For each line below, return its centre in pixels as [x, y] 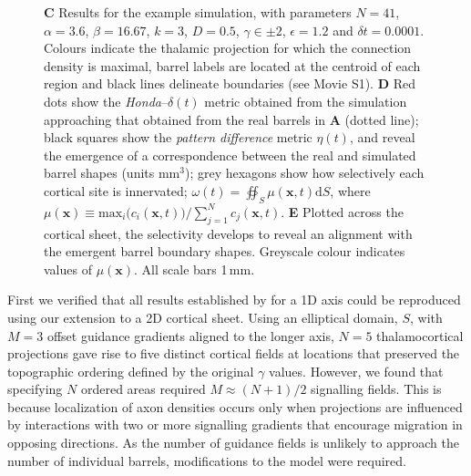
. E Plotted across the [342, 211]
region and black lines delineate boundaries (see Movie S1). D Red [230, 83]
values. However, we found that [356, 371]
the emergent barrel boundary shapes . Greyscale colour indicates [225, 251]
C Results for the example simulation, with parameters [198, 12]
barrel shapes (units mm [112, 173]
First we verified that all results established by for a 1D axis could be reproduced [234, 300]
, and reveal [382, 137]
